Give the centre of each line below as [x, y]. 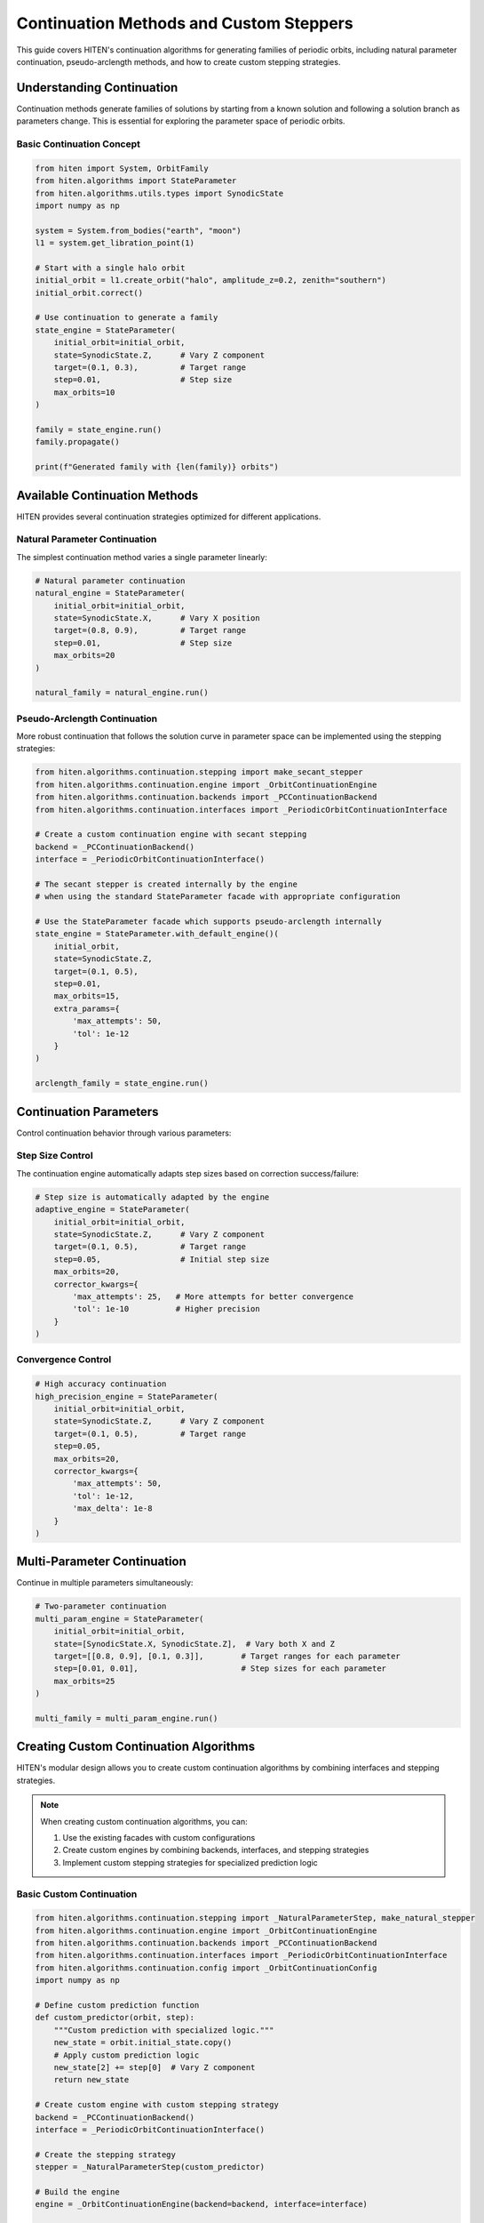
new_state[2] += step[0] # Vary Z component [155, 2067]
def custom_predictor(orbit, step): [115, 2018]
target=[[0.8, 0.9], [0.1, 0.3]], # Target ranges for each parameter [227, 1656]
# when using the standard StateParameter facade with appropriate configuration [218, 897]
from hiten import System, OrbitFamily [122, 168]
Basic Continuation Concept [79, 144]
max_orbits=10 [84, 392]
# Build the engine [77, 2191]
